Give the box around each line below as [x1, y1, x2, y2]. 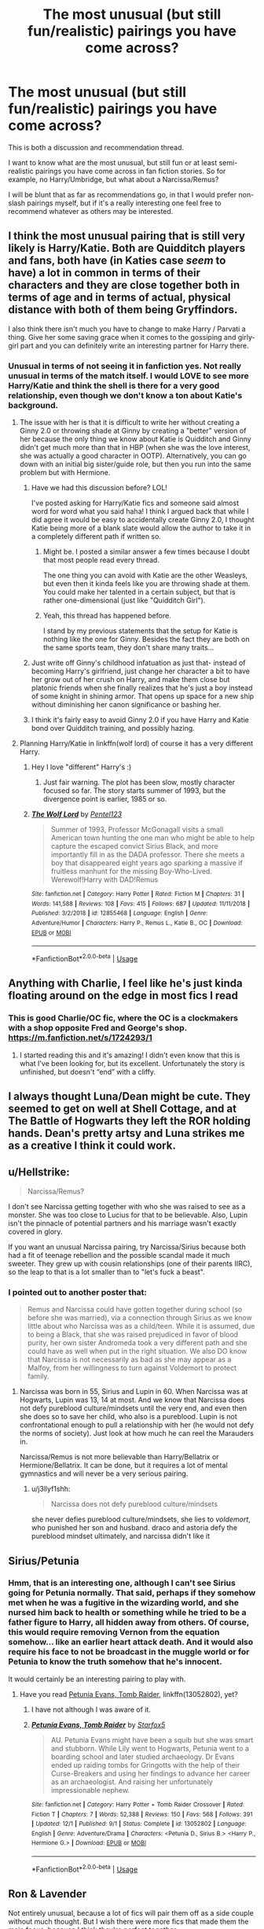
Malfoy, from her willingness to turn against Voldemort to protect [27, 1363, 237, 1373]
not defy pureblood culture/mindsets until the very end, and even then [19, 1403, 247, 1413]
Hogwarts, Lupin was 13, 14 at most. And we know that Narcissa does [19, 1395, 245, 1405]
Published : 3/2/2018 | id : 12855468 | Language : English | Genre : [31, 909, 208, 917]
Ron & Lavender [8, 1887, 87, 1901]
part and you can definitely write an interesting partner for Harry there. [20, 341, 249, 350]
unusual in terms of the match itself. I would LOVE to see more [8, 370, 249, 381]
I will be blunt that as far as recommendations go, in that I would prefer [8, 190, 237, 199]
